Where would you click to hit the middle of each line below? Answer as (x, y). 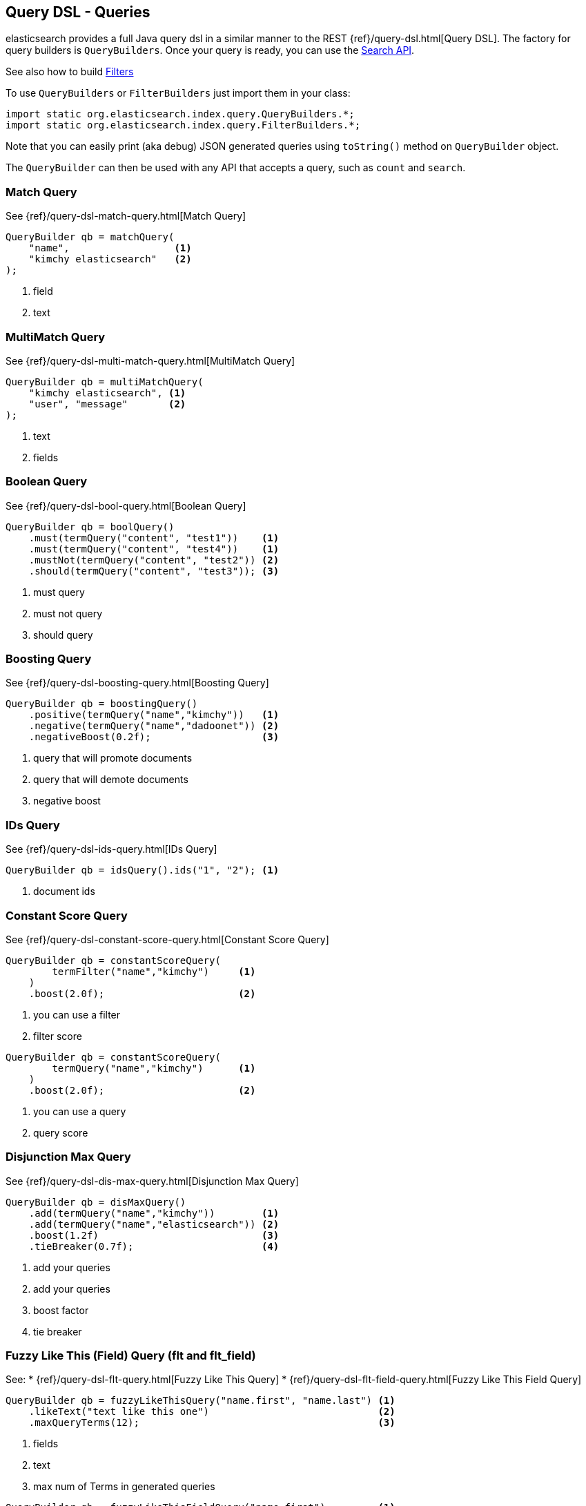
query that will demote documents (111, 780)
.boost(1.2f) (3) (154, 1235)
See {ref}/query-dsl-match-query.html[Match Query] (126, 216)
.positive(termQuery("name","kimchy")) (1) (154, 715)
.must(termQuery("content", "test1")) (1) (154, 538)
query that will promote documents (113, 758)
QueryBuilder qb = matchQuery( (90, 237)
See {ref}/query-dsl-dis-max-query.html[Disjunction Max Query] (152, 1181)
